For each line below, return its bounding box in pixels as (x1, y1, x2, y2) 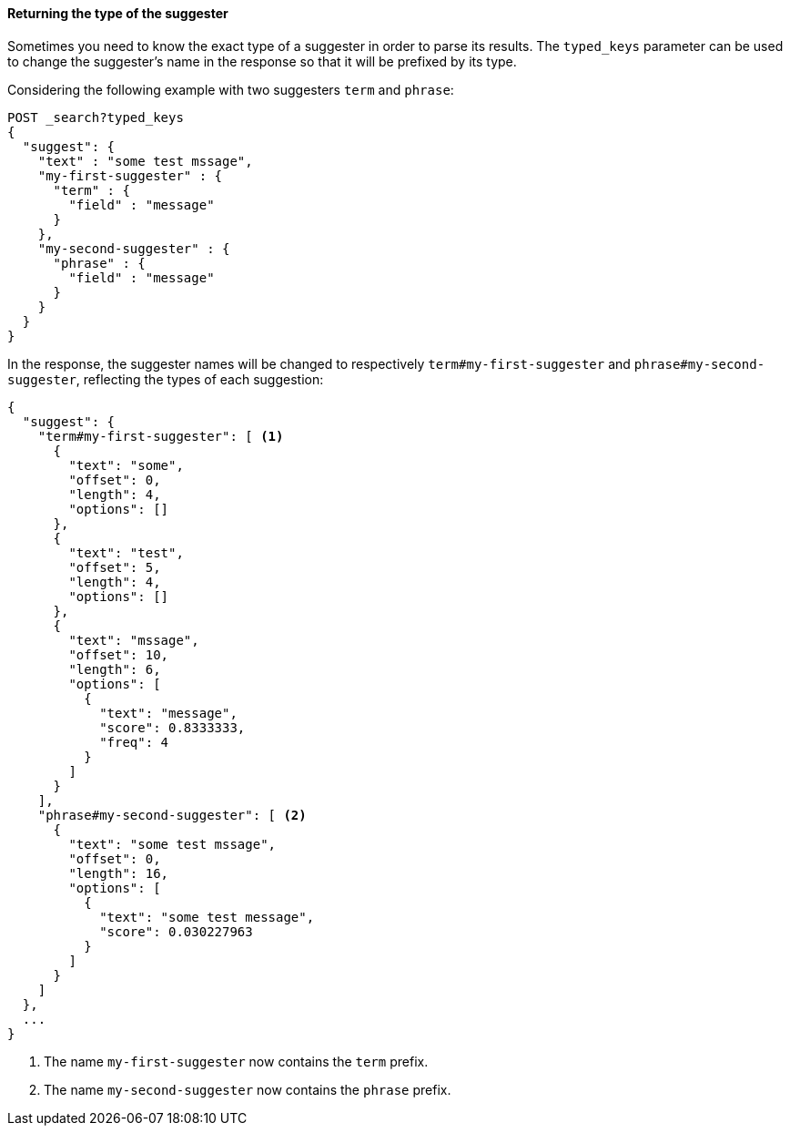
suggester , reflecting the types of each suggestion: (7, 371, 324, 387)
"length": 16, (68, 865, 169, 881)
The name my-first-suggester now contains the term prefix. (44, 1053, 429, 1069)
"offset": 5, (68, 559, 161, 575)
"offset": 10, (68, 647, 169, 662)
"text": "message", (99, 705, 238, 720)
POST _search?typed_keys (7, 109, 184, 125)
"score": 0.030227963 (99, 924, 253, 939)
